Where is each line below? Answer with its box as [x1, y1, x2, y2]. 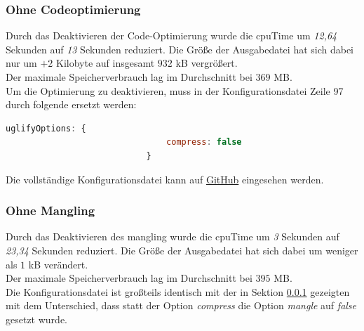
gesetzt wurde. [6, 311, 67, 326]
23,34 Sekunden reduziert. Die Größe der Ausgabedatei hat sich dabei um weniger [6, 242, 358, 257]
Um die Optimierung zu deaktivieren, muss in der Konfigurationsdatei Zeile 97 [6, 83, 344, 98]
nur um [6, 56, 37, 70]
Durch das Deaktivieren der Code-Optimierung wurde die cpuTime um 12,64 [6, 28, 337, 43]
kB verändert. [28, 257, 88, 271]
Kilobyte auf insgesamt [56, 56, 155, 70]
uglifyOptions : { [6, 123, 86, 134]
